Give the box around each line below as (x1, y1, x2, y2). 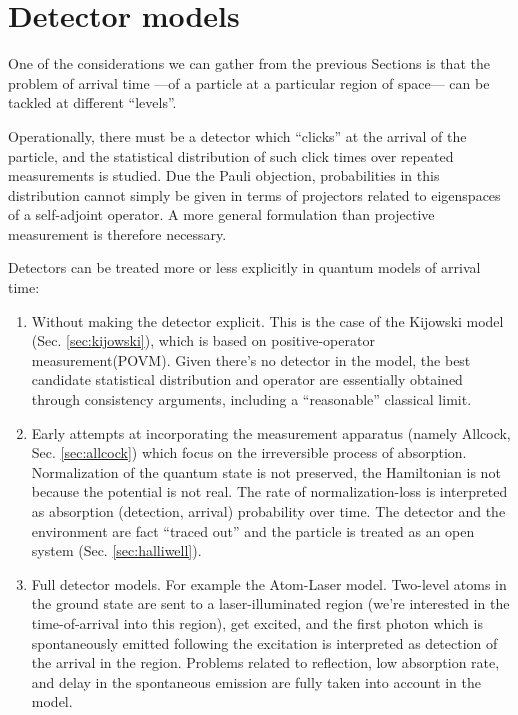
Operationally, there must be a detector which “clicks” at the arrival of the (8, 125, 467, 146)
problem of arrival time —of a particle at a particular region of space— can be (8, 72, 490, 93)
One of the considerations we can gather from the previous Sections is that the (8, 53, 490, 74)
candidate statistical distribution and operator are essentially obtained (31, 369, 463, 390)
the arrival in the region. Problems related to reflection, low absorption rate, (31, 652, 500, 673)
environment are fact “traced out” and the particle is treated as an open (31, 520, 475, 541)
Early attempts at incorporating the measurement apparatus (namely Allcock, (31, 422, 511, 443)
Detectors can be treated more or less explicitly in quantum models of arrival (8, 257, 481, 278)
